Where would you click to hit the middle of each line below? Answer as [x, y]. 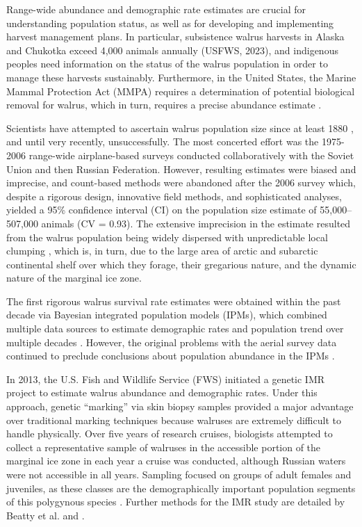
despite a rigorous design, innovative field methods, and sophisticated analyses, [174, 196]
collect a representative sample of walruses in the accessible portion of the [164, 447]
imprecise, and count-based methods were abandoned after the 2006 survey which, [181, 183]
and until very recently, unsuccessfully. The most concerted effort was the [163, 141]
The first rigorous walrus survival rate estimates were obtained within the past [174, 301]
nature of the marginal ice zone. [74, 278]
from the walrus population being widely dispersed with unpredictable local [167, 237]
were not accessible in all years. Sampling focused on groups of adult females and [179, 474]
